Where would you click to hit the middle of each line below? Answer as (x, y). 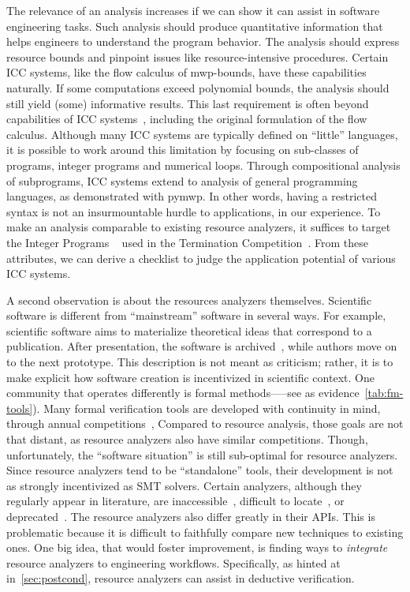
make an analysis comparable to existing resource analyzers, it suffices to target (199, 227)
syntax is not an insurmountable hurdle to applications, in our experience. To (194, 211)
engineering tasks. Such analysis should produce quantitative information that (195, 26)
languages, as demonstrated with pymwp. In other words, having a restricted (192, 196)
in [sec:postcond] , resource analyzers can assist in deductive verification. (181, 578)
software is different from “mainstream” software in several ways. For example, (196, 315)
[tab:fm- (384, 393)
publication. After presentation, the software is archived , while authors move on (202, 346)
